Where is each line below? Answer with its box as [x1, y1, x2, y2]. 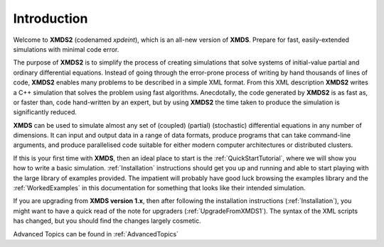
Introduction [13, 11, 88, 26]
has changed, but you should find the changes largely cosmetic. [13, 216, 202, 225]
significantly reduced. [13, 108, 78, 116]
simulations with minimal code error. [13, 45, 119, 53]
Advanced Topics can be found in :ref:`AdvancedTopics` [13, 229, 179, 238]
